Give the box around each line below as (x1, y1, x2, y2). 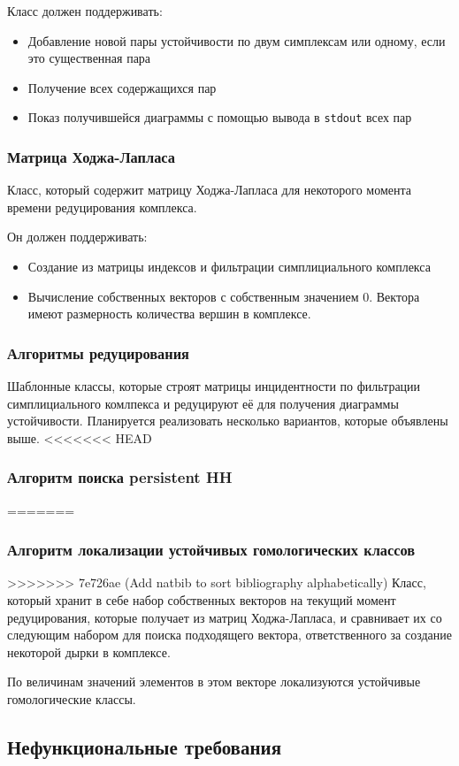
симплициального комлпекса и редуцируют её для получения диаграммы (7, 394, 399, 412)
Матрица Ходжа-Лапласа (7, 145, 176, 167)
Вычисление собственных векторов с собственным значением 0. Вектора (27, 287, 420, 305)
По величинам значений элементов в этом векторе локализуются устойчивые (7, 672, 421, 691)
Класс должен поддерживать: (7, 2, 163, 19)
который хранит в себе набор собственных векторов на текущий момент (7, 591, 396, 609)
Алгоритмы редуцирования (7, 341, 189, 364)
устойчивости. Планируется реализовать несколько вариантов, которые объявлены (7, 411, 448, 430)
